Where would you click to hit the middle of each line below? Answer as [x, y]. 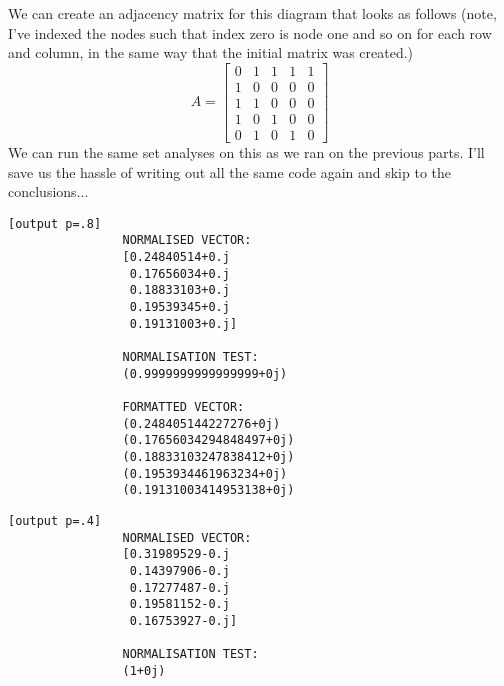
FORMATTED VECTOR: [183, 406]
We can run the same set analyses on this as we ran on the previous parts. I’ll [246, 151]
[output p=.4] [55, 520]
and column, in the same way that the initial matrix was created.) [211, 52]
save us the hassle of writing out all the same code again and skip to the [230, 171]
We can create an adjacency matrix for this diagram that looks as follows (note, [252, 13]
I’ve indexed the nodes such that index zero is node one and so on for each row [250, 32]
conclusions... [48, 191]
